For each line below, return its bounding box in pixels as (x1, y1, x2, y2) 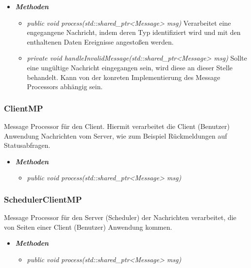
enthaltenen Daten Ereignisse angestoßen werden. (27, 36, 174, 47)
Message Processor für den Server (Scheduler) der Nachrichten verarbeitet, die (4, 212, 236, 222)
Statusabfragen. (4, 140, 50, 150)
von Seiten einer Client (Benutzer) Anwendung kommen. (4, 221, 172, 232)
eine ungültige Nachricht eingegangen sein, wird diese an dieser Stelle (27, 62, 233, 72)
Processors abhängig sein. (27, 81, 103, 92)
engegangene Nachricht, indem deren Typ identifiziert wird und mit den (27, 27, 241, 37)
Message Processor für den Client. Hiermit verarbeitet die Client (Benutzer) (4, 121, 230, 131)
